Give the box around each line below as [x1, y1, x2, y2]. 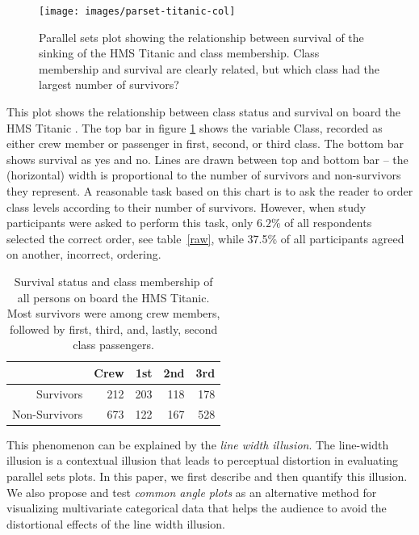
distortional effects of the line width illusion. [6, 515, 225, 532]
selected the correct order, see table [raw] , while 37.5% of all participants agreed [6, 230, 404, 246]
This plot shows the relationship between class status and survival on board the [6, 103, 401, 120]
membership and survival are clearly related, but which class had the [39, 60, 380, 77]
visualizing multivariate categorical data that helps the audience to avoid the [6, 499, 387, 516]
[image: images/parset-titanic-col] [39, 6, 236, 17]
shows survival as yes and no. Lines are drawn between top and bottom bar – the [6, 150, 409, 167]
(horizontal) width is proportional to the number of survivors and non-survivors [6, 166, 401, 183]
